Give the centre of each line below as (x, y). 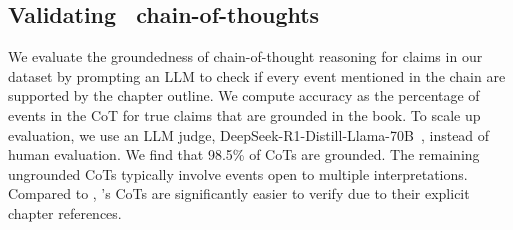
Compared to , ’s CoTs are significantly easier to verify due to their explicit (239, 193)
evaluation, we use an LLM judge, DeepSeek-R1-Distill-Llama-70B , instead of (249, 134)
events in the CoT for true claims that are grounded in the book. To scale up (244, 114)
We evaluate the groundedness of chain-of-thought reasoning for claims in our (245, 56)
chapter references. (65, 212)
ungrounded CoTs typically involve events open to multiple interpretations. (238, 173)
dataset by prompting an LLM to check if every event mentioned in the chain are (257, 75)
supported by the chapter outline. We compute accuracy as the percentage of (244, 95)
